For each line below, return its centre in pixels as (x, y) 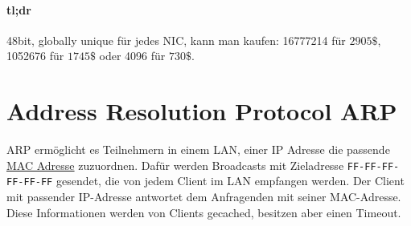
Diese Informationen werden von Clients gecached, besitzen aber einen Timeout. (204, 212)
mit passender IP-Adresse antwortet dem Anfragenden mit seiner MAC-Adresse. (204, 197)
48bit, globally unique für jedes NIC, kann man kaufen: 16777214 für (176, 40)
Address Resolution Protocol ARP (202, 111)
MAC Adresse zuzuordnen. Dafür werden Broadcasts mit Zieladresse (175, 165)
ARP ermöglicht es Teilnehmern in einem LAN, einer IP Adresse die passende (198, 149)
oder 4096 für (132, 56)
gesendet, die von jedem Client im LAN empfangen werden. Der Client (230, 181)
